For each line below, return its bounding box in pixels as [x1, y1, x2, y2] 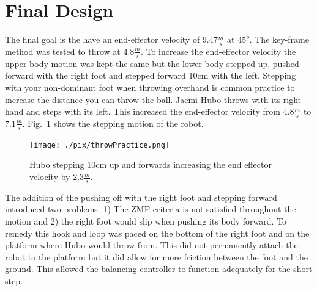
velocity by [29, 170, 70, 183]
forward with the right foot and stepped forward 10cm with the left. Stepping [5, 69, 296, 82]
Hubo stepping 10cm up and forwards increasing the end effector [29, 158, 272, 171]
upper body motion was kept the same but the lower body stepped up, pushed [5, 57, 299, 70]
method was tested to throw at [5, 45, 121, 57]
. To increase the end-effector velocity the [140, 45, 296, 57]
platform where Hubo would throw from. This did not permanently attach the [5, 239, 298, 251]
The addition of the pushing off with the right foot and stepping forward [5, 190, 277, 203]
